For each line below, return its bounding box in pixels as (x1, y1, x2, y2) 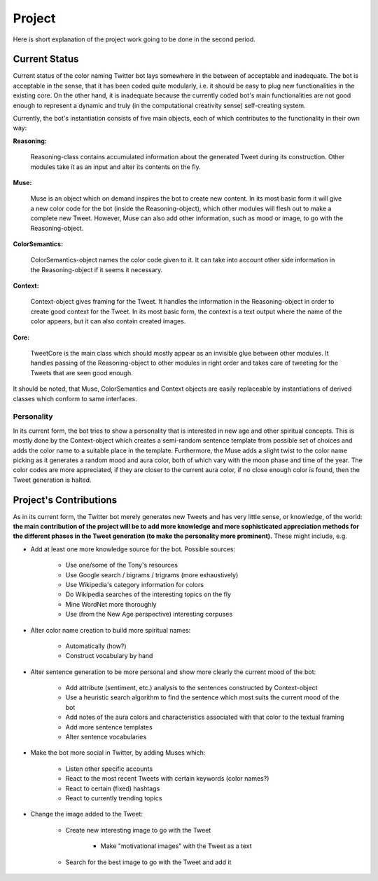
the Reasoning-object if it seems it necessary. (30, 265, 163, 274)
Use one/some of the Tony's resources (65, 561, 178, 570)
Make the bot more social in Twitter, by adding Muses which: (30, 748, 206, 757)
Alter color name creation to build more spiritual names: (30, 626, 191, 634)
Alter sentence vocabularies (65, 733, 147, 741)
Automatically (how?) (65, 642, 127, 650)
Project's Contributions (13, 494, 118, 506)
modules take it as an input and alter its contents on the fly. (30, 162, 201, 171)
